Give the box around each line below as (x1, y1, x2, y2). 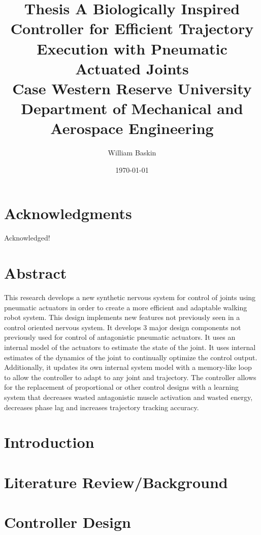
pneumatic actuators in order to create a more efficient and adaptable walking (4, 302, 247, 312)
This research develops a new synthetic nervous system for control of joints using (4, 292, 256, 303)
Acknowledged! (4, 232, 50, 243)
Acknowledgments (4, 203, 132, 224)
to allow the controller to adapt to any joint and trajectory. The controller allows (4, 371, 256, 382)
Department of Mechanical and (21, 98, 243, 119)
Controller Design (4, 512, 131, 532)
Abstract (4, 262, 67, 283)
